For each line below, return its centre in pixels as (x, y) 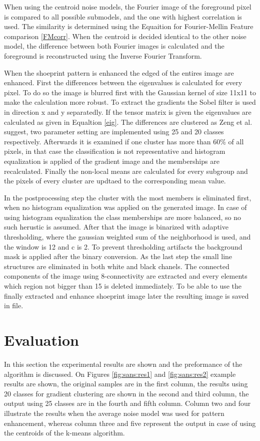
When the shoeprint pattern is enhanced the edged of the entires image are (119, 72)
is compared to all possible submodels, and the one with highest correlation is (123, 16)
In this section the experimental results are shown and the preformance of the (123, 364)
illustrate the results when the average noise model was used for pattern (114, 413)
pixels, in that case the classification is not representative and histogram (115, 151)
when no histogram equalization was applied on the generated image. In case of (125, 207)
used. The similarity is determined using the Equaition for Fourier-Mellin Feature (129, 26)
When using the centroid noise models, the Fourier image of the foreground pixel (128, 7)
